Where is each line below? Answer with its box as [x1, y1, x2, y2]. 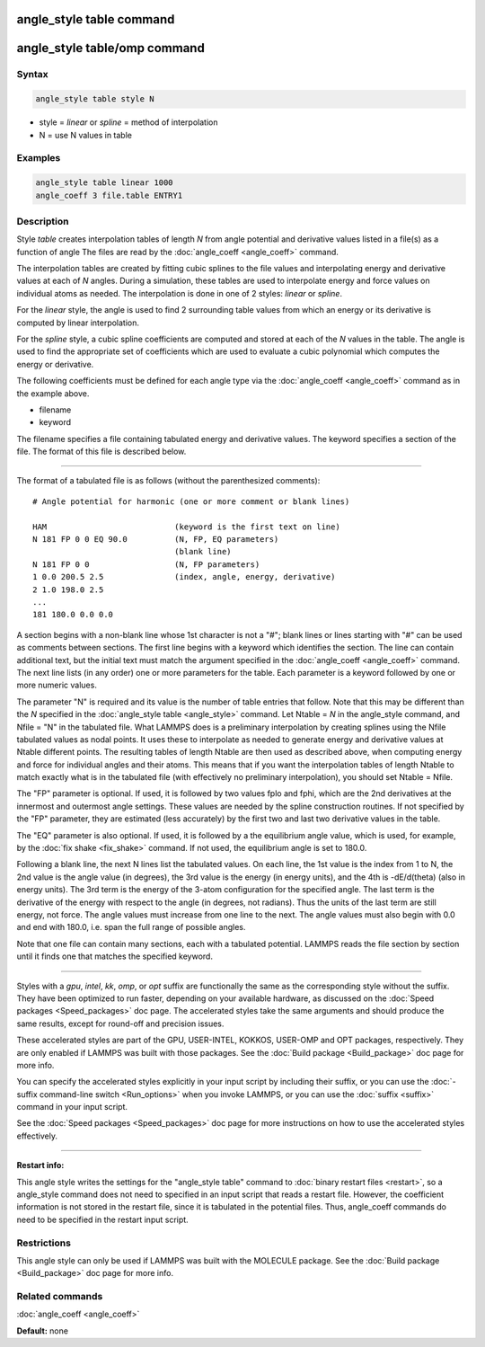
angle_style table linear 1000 [35, 178, 174, 188]
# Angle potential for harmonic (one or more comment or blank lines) [32, 496, 350, 507]
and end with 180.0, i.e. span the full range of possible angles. [16, 922, 246, 933]
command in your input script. [16, 1102, 128, 1112]
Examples [16, 152, 61, 164]
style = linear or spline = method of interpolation [39, 117, 218, 128]
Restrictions [16, 1236, 72, 1249]
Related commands [16, 1290, 103, 1303]
